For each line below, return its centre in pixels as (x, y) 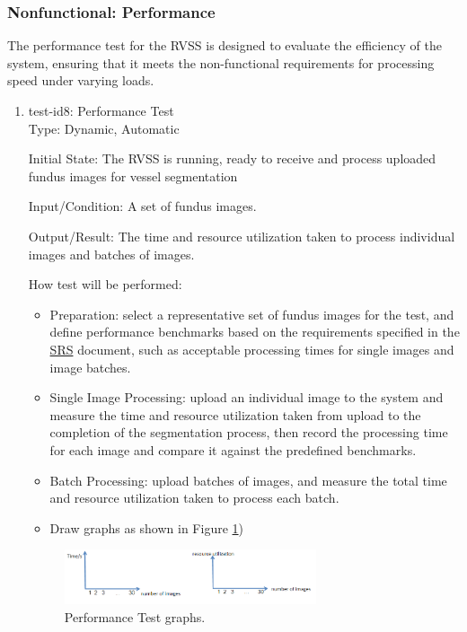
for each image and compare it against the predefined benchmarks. (233, 449)
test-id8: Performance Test (101, 110)
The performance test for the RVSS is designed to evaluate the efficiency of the (225, 45)
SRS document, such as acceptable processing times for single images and (252, 349)
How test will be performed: (105, 284)
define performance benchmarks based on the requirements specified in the (255, 332)
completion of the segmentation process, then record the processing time (249, 432)
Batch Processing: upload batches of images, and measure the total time (248, 480)
